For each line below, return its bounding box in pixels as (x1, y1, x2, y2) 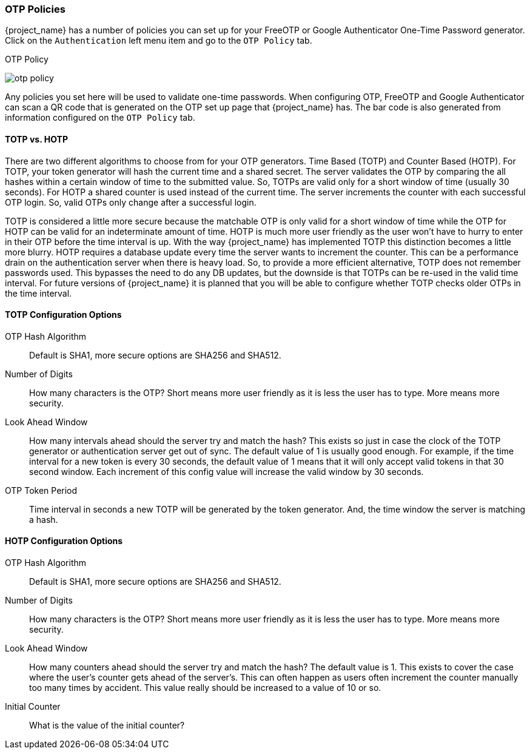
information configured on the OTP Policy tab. (5, 112, 195, 123)
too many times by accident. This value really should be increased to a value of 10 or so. (29, 682, 381, 693)
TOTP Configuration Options (5, 309, 122, 320)
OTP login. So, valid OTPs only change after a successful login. (5, 197, 257, 207)
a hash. (29, 514, 58, 525)
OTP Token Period (5, 485, 78, 496)
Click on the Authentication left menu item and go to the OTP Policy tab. (5, 35, 312, 46)
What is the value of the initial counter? (29, 720, 185, 731)
